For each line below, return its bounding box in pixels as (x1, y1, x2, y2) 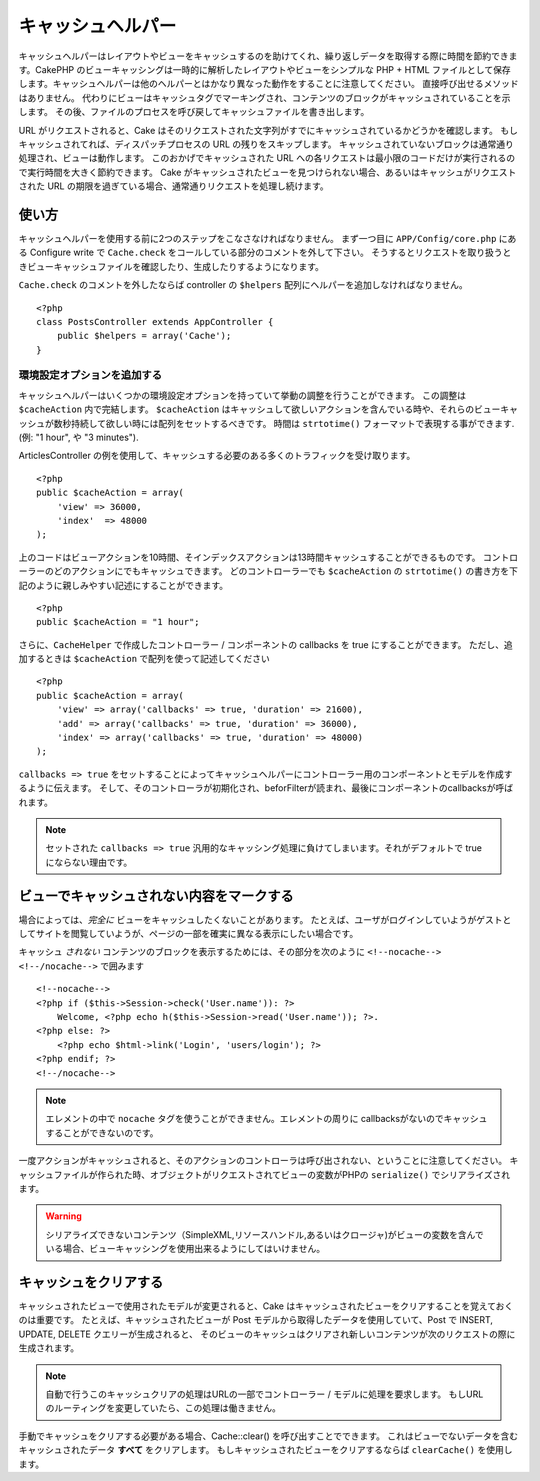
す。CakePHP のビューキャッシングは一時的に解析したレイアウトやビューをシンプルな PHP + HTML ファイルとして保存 (18, 63, 511, 75)
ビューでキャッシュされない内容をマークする (18, 887, 294, 904)
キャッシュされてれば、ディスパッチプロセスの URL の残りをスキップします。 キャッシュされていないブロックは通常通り (18, 138, 514, 150)
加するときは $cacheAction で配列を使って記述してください (18, 653, 270, 665)
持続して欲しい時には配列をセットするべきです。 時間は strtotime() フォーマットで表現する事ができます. (70, 417, 515, 429)
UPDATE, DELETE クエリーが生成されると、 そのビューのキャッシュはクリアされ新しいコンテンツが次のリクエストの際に (18, 1328, 516, 1340)
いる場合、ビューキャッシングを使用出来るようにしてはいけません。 (45, 1243, 325, 1255)
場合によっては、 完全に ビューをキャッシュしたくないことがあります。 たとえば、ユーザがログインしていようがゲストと (18, 913, 512, 925)
